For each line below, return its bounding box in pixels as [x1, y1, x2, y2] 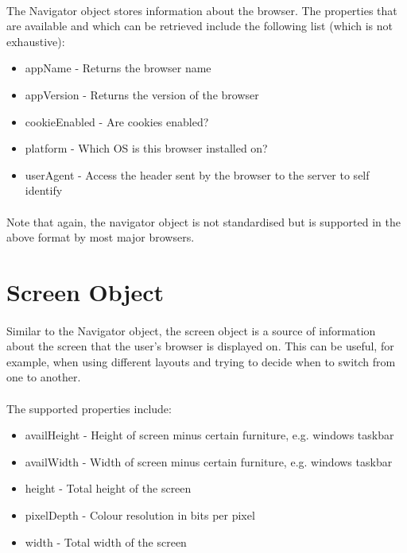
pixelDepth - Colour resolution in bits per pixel [25, 507, 255, 524]
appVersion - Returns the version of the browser [25, 86, 259, 102]
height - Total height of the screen [25, 480, 192, 497]
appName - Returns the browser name [25, 60, 211, 76]
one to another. [6, 369, 81, 385]
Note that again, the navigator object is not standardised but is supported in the [6, 213, 401, 230]
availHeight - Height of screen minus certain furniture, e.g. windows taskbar [25, 427, 394, 443]
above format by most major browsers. [6, 229, 195, 246]
